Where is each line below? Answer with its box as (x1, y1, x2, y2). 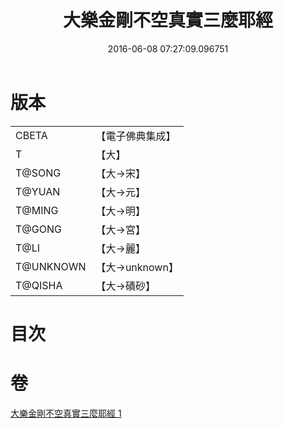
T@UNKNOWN (15, 259, 87, 273)
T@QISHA (15, 278, 63, 292)
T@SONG (15, 166, 62, 180)
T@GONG (15, 222, 62, 236)
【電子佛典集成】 (95, 129, 177, 143)
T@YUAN (15, 184, 61, 198)
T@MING (15, 203, 59, 217)
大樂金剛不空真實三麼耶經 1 (10, 407, 122, 419)
